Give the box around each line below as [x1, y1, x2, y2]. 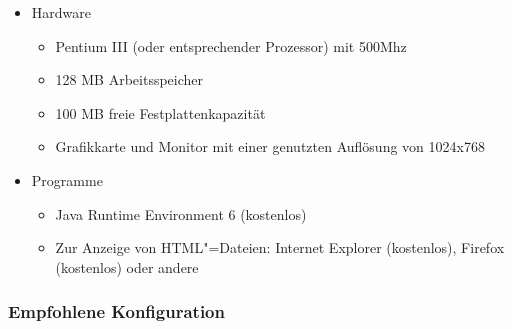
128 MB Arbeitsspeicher [55, 69, 204, 90]
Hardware [31, 2, 91, 22]
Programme [31, 169, 103, 190]
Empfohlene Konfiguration [8, 299, 225, 324]
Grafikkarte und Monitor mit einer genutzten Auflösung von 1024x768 [55, 136, 485, 157]
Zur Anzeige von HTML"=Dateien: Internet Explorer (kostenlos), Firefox [55, 237, 505, 258]
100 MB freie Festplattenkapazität [55, 102, 266, 123]
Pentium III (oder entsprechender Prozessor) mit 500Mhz [55, 35, 407, 56]
